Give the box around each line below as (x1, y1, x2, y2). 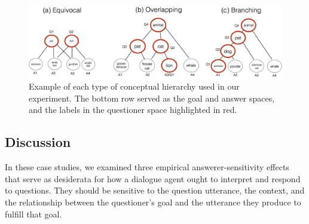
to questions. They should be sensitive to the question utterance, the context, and (5, 184, 305, 197)
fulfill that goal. (5, 207, 62, 220)
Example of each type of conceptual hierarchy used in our (29, 80, 240, 93)
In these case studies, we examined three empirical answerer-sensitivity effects (5, 161, 289, 173)
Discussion (5, 133, 71, 151)
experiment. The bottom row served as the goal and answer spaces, (29, 91, 275, 104)
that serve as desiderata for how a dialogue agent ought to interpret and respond (5, 172, 301, 185)
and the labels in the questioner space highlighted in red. (29, 103, 237, 116)
